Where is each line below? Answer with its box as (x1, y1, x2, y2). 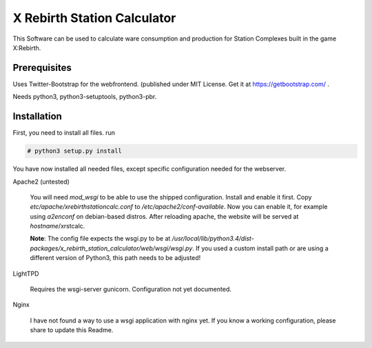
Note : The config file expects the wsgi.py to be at (30, 235, 171, 243)
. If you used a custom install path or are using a (192, 244, 329, 252)
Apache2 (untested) (12, 177, 70, 186)
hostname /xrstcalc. (30, 222, 85, 230)
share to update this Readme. (30, 326, 114, 334)
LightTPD (12, 269, 39, 278)
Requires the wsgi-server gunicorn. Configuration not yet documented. (30, 285, 232, 294)
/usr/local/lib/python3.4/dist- (172, 235, 254, 243)
